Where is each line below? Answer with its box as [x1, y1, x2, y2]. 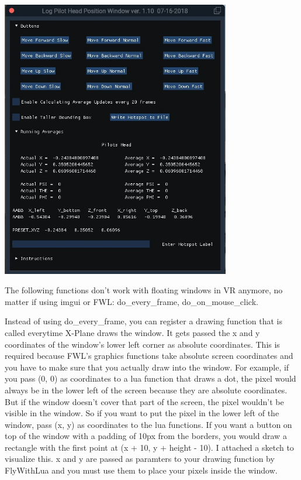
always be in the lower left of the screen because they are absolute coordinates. [5, 383, 288, 396]
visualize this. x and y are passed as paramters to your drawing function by [5, 452, 275, 465]
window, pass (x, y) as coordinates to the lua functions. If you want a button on [5, 418, 292, 430]
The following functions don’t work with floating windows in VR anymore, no [5, 284, 283, 296]
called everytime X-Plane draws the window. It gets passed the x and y [5, 326, 260, 338]
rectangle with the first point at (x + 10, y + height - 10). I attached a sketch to [5, 441, 294, 453]
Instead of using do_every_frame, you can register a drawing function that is [5, 315, 282, 327]
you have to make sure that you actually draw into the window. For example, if [5, 361, 289, 373]
